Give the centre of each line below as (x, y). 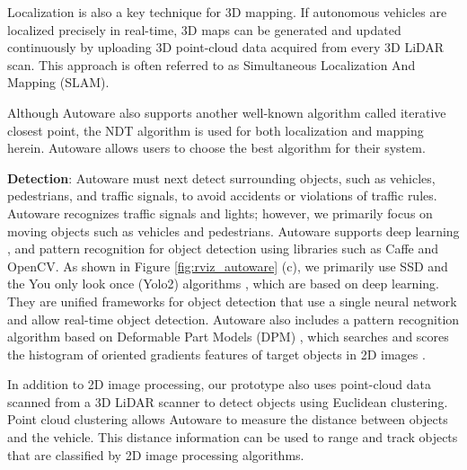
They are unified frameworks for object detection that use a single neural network (232, 301)
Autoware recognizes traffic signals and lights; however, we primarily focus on (220, 213)
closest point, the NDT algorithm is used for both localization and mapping (216, 130)
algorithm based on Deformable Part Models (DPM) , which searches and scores (228, 337)
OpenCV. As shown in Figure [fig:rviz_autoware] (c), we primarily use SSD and (228, 266)
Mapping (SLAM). (58, 82)
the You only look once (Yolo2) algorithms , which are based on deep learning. (223, 284)
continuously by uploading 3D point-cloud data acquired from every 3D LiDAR (226, 47)
